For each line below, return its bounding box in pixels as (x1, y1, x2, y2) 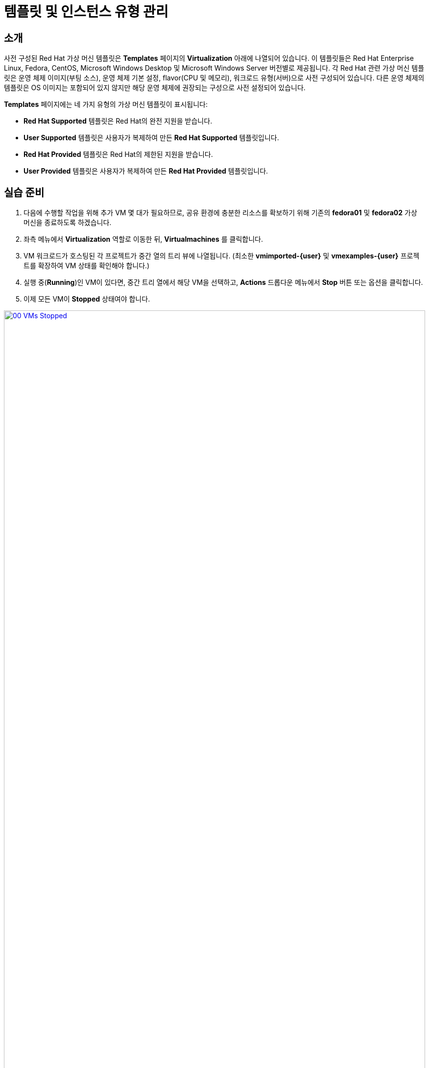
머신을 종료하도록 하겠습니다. (24, 218, 112, 227)
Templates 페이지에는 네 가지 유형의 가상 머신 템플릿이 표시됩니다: (4, 100, 208, 109)
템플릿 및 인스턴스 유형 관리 (4, 3, 168, 20)
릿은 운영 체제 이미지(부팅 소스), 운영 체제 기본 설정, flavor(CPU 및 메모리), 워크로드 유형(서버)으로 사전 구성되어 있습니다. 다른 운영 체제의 (4, 74, 425, 82)
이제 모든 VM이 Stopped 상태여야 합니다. (24, 295, 150, 304)
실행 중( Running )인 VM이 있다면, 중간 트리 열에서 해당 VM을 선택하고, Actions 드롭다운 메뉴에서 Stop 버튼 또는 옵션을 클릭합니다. (24, 278, 423, 287)
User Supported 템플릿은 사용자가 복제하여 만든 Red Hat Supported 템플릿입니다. (24, 133, 279, 142)
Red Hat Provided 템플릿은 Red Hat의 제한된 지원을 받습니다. (24, 150, 213, 159)
